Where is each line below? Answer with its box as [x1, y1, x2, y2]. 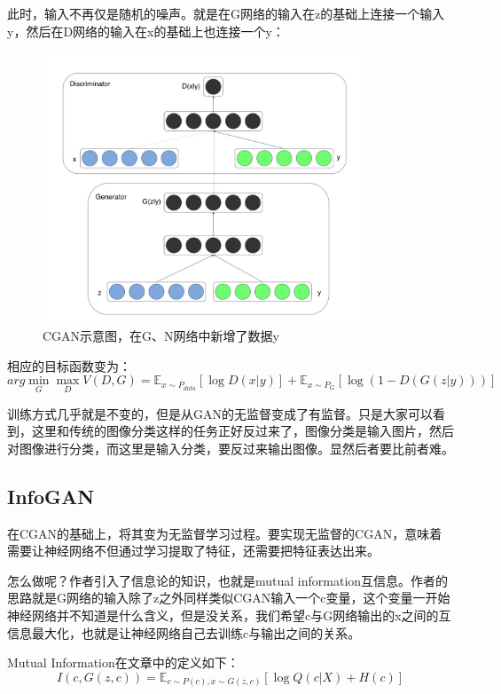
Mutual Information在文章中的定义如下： [7, 653, 239, 672]
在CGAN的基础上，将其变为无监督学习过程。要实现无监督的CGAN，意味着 [7, 524, 442, 542]
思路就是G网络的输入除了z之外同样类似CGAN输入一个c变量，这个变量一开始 [7, 588, 450, 607]
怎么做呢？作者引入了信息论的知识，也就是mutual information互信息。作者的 [7, 571, 449, 589]
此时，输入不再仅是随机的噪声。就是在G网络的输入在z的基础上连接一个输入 [7, 4, 445, 22]
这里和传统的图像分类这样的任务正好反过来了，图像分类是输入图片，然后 [31, 422, 454, 440]
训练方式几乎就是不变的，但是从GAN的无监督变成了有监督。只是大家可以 [7, 404, 433, 422]
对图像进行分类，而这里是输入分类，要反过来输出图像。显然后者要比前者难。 [7, 438, 454, 457]
